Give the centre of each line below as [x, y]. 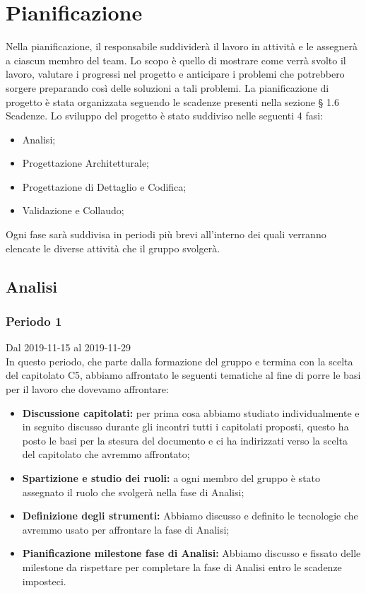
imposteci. [44, 581]
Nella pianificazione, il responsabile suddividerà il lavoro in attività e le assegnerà [182, 46]
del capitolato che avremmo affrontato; [106, 454]
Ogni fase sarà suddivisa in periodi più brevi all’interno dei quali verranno [166, 234]
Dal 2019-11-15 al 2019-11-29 [69, 347]
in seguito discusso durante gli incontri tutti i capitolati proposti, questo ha [185, 427]
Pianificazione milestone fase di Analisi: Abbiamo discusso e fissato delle [191, 553]
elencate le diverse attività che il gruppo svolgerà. [113, 248]
